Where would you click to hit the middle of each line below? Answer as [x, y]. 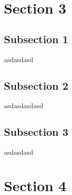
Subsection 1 [36, 39]
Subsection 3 [36, 132]
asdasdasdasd [24, 106]
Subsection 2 [36, 85]
